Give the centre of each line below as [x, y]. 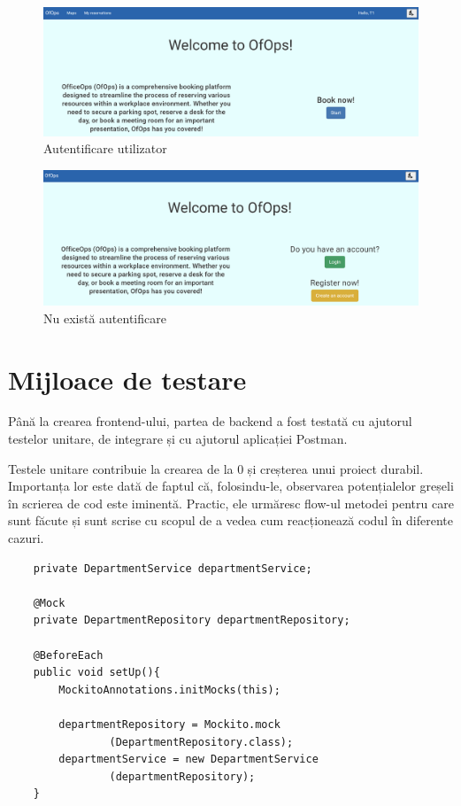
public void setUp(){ [96, 673]
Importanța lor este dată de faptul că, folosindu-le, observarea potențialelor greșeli [231, 486]
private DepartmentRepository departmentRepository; [192, 620]
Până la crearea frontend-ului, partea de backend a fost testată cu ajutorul [210, 421]
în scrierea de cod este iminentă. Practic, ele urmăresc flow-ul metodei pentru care [231, 503]
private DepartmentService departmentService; [173, 568]
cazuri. [26, 538]
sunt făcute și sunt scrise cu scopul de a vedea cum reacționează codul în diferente [230, 520]
